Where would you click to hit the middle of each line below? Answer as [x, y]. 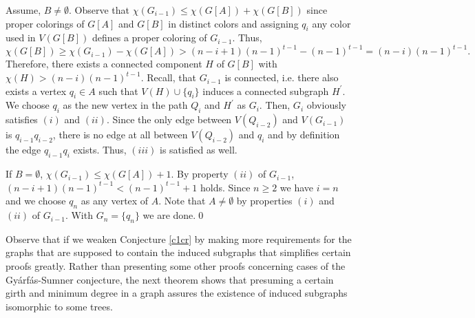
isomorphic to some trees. [59, 306]
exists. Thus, [100, 150]
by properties [264, 201]
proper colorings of [45, 23]
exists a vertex [36, 91]
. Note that [182, 201]
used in [21, 38]
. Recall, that [168, 77]
